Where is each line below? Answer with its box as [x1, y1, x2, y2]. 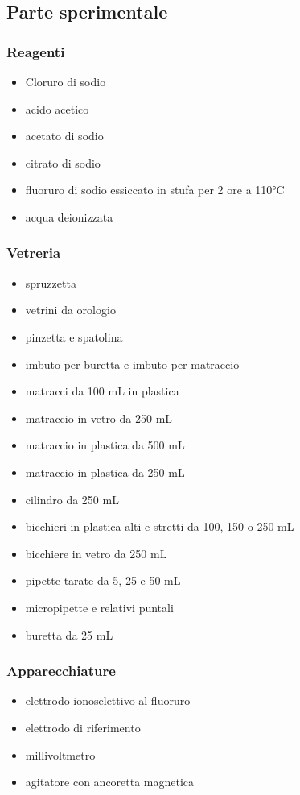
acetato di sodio [25, 127, 104, 144]
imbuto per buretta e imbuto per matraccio [25, 355, 240, 372]
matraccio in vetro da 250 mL [25, 409, 173, 426]
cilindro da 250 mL [25, 491, 119, 507]
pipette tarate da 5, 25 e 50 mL [25, 572, 181, 589]
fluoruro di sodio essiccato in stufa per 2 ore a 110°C [25, 181, 285, 198]
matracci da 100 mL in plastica [25, 383, 179, 400]
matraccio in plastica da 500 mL [25, 437, 185, 453]
